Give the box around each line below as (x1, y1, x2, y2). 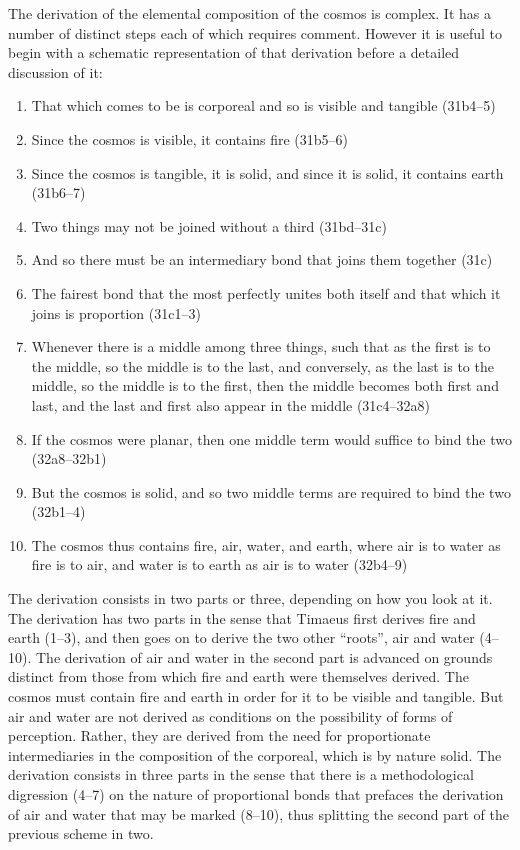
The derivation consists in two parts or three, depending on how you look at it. (8, 588, 493, 609)
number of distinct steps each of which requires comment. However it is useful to (8, 22, 503, 43)
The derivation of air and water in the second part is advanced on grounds (35, 646, 493, 667)
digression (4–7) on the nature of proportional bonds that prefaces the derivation (8, 784, 504, 804)
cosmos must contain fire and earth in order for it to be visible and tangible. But (8, 686, 504, 707)
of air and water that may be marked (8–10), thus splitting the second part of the (8, 803, 509, 824)
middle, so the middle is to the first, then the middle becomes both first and (31, 375, 499, 396)
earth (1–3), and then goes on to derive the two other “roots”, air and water (8, 627, 475, 648)
